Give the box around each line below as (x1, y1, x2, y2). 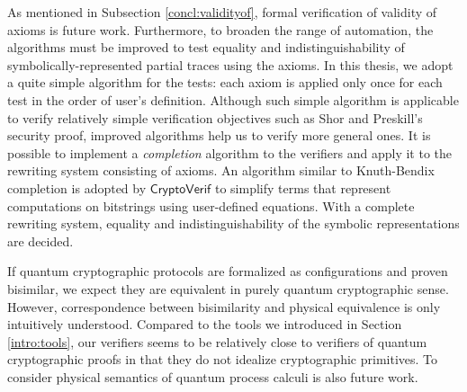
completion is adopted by (7, 178, 147, 197)
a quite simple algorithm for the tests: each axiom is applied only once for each (7, 73, 443, 92)
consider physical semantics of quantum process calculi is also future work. (7, 367, 418, 386)
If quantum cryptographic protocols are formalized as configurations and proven (7, 262, 448, 281)
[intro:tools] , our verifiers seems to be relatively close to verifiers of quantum (7, 332, 427, 351)
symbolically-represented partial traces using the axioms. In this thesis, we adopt (7, 55, 454, 74)
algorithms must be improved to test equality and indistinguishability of (7, 38, 405, 57)
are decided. (7, 231, 74, 250)
